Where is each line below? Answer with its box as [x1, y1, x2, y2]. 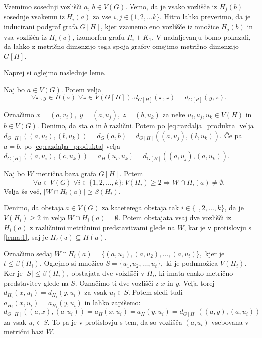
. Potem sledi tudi [128, 287, 183, 297]
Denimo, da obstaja [4, 202, 64, 213]
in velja [43, 212, 65, 222]
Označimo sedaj [4, 248, 52, 258]
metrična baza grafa [36, 168, 97, 179]
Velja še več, [4, 186, 42, 196]
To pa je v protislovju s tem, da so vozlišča [52, 316, 182, 327]
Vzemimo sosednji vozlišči [4, 1, 82, 11]
